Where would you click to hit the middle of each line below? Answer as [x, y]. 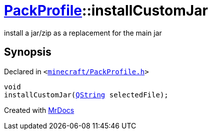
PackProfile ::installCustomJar [106, 11]
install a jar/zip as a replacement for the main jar [83, 33]
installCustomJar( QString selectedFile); [86, 95]
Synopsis [28, 52]
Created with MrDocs [39, 110]
